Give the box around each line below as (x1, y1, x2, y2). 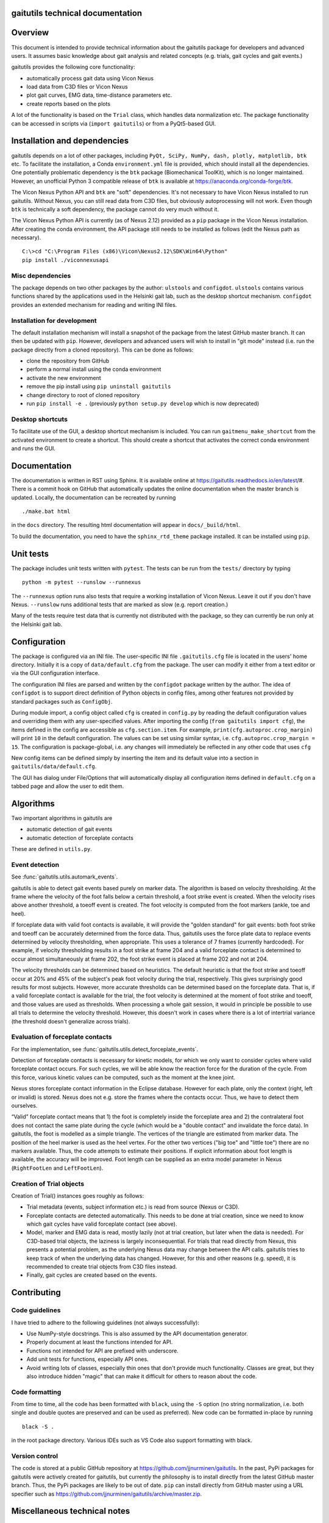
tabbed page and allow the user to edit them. (11, 783, 124, 790)
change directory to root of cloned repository (26, 391, 140, 398)
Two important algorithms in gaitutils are (11, 814, 113, 822)
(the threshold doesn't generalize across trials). (11, 1017, 130, 1025)
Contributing (11, 1287, 61, 1298)
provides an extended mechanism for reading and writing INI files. (11, 301, 177, 308)
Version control (11, 1452, 58, 1460)
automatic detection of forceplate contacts (26, 834, 134, 841)
